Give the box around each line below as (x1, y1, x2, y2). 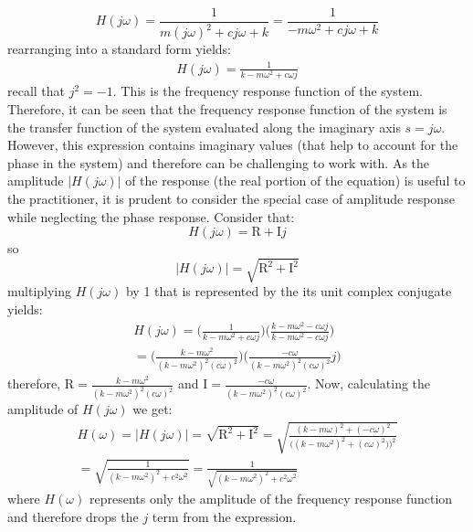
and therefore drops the (7, 506, 139, 526)
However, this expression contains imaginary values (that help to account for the (7, 135, 458, 154)
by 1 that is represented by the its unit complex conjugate (125, 282, 452, 301)
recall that (7, 81, 66, 101)
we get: (132, 399, 173, 419)
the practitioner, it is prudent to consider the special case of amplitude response (7, 188, 455, 207)
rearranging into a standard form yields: (7, 39, 231, 59)
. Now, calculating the (307, 374, 431, 393)
